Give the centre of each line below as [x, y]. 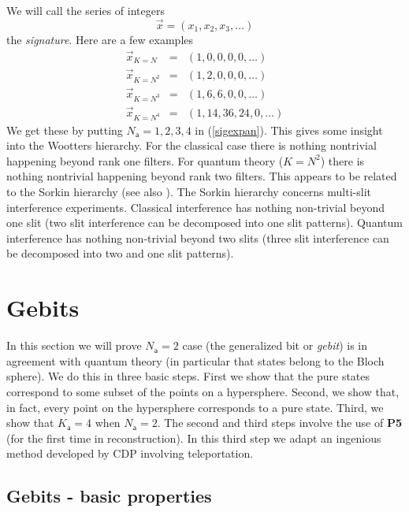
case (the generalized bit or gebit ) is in [275, 345]
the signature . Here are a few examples [100, 39]
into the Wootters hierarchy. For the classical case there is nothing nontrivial [191, 145]
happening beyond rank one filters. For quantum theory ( [145, 160]
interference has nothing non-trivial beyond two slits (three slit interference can [198, 237]
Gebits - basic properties [109, 496]
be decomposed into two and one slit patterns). [120, 253]
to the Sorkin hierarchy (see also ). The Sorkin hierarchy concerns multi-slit [189, 192]
